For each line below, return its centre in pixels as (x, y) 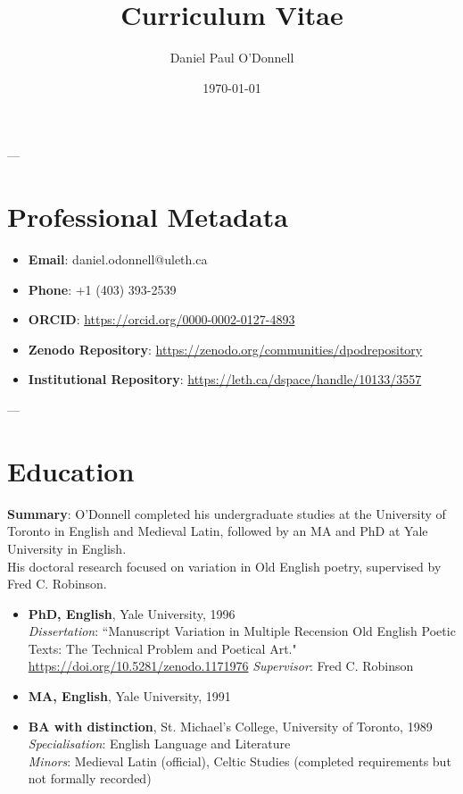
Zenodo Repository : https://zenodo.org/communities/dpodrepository (225, 349)
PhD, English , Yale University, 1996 (132, 613)
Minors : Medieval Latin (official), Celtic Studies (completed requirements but (240, 761)
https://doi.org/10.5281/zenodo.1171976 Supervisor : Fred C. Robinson (221, 666)
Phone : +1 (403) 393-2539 (102, 289)
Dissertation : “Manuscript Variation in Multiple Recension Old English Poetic (242, 631)
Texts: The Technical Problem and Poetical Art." (162, 648)
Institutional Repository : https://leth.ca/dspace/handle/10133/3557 (225, 379)
